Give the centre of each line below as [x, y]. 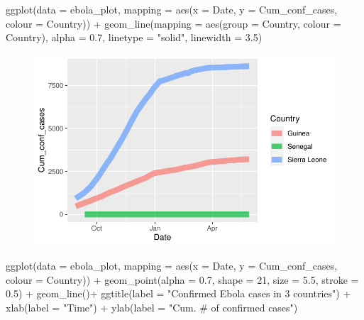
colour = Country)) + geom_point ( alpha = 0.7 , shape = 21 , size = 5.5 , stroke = [182, 279]
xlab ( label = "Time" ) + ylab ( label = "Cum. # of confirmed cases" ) [152, 307]
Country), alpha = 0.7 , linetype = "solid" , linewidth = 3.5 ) [134, 37]
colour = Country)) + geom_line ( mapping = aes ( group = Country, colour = [173, 23]
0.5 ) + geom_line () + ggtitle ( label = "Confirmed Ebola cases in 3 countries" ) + [178, 293]
